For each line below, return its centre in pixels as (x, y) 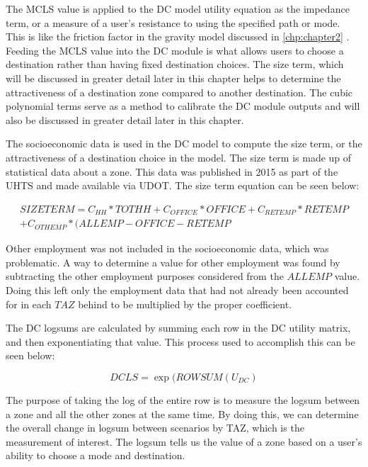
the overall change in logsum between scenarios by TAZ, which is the (155, 428)
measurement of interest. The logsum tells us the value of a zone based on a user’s (184, 441)
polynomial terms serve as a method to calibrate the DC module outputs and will (183, 106)
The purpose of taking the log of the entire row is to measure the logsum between (183, 399)
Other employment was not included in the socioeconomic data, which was (167, 248)
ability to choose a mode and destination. (96, 455)
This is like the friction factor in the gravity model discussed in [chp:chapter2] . (178, 36)
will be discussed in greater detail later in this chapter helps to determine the (173, 78)
